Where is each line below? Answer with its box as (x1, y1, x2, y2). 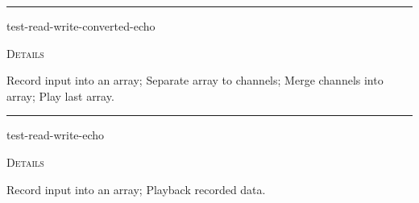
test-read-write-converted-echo (6, 18, 156, 34)
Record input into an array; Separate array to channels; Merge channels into (6, 72, 384, 89)
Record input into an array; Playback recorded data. (6, 180, 266, 197)
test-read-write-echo (6, 126, 105, 143)
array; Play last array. (6, 87, 114, 104)
